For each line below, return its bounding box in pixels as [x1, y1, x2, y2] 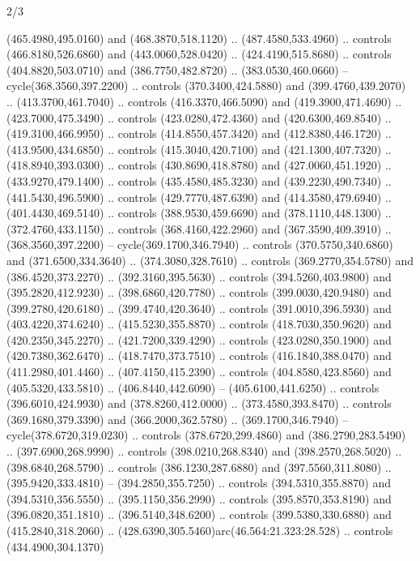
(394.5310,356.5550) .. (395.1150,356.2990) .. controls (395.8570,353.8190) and [6, 490, 392, 507]
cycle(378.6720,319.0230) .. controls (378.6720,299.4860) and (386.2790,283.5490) [6, 426, 406, 443]
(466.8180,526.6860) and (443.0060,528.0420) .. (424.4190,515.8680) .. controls [6, 45, 392, 62]
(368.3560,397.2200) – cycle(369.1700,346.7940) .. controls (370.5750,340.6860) [6, 236, 393, 253]
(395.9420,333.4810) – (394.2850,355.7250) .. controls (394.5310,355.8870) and [6, 474, 391, 491]
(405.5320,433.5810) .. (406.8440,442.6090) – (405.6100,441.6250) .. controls [6, 379, 380, 396]
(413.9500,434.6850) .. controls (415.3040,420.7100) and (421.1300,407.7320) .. [6, 140, 392, 157]
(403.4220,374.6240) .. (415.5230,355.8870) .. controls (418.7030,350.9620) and [6, 315, 392, 332]
